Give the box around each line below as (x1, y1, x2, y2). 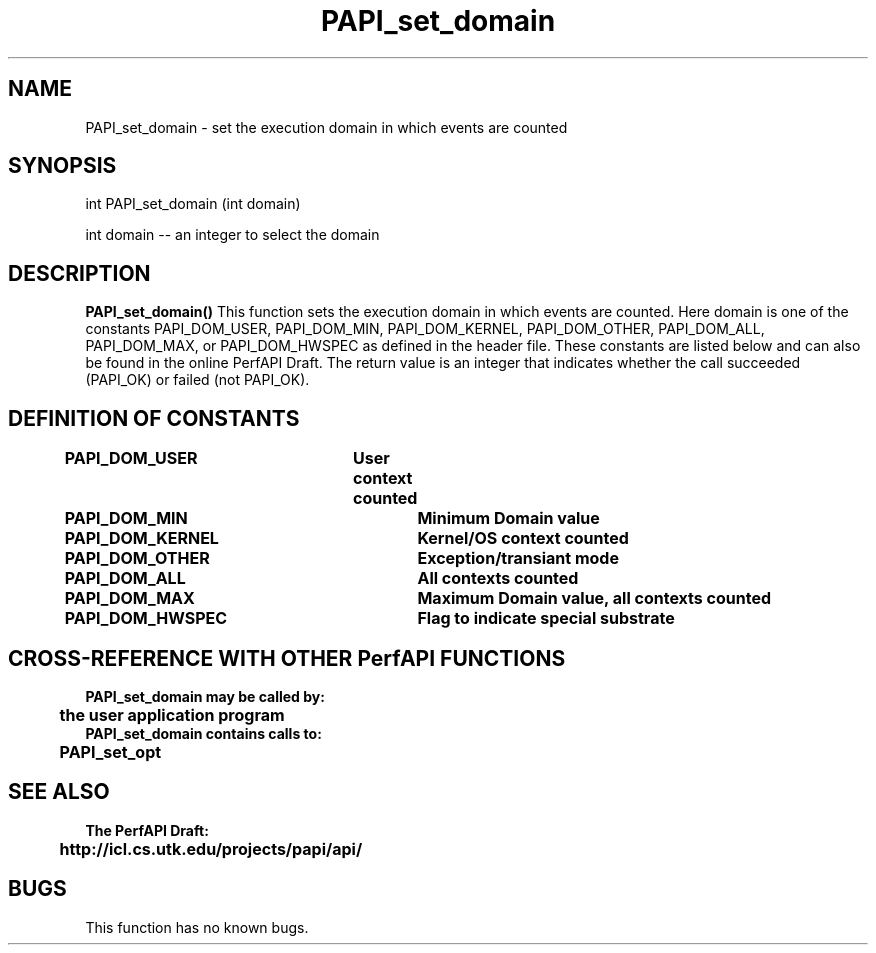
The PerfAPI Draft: (85, 821, 209, 839)
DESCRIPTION (8, 260, 151, 286)
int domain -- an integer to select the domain (85, 226, 380, 244)
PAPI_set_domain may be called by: (85, 687, 325, 705)
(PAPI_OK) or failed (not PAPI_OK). (85, 371, 310, 389)
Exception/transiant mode (417, 548, 619, 569)
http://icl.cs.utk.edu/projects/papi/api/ (59, 838, 363, 859)
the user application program (59, 704, 285, 725)
